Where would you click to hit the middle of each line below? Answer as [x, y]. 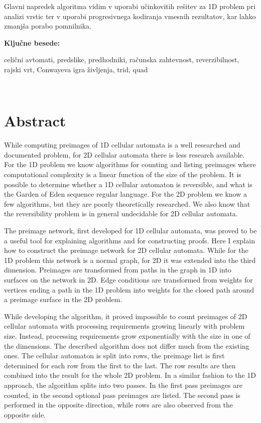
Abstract [35, 121]
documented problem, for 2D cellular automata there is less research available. [124, 154]
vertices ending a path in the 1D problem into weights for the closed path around [129, 289]
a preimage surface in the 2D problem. [63, 299]
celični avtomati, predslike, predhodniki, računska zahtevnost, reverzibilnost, [122, 59]
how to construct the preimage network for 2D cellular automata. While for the [126, 250]
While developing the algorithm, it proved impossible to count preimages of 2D [126, 316]
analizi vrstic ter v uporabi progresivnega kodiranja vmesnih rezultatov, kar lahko [130, 16]
